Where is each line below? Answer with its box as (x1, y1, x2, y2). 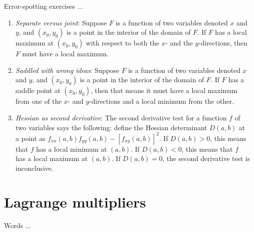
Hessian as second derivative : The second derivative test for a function (15, 112, 227, 122)
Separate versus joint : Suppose (15, 17, 107, 27)
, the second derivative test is (162, 153, 250, 163)
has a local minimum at (36, 143, 107, 154)
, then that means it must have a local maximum (91, 85, 238, 95)
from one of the (15, 96, 62, 106)
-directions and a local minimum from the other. (89, 96, 234, 106)
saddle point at (15, 85, 61, 95)
